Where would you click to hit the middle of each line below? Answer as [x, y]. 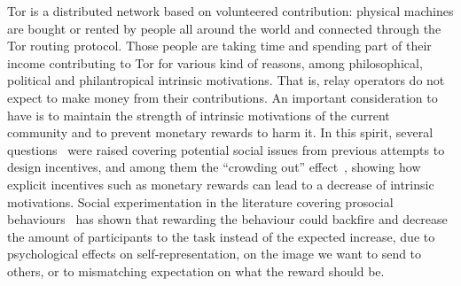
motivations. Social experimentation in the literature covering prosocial [200, 201]
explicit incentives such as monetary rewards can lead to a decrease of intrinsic [221, 184]
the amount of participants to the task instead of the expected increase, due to [221, 236]
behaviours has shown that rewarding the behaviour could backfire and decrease [227, 219]
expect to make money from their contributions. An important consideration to [223, 97]
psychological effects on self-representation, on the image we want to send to [215, 254]
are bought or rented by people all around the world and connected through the [224, 28]
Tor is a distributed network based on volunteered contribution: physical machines [230, 11]
